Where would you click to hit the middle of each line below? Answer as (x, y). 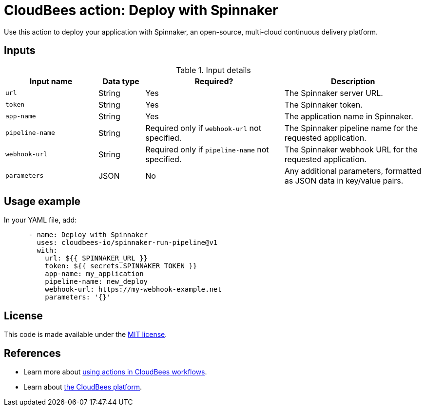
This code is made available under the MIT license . (86, 335)
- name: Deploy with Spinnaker (88, 235)
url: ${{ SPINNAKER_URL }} (97, 258)
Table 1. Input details (213, 70)
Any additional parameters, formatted (353, 171)
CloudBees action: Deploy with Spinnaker (141, 10)
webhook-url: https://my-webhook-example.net (133, 289)
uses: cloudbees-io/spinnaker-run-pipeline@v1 (127, 243)
